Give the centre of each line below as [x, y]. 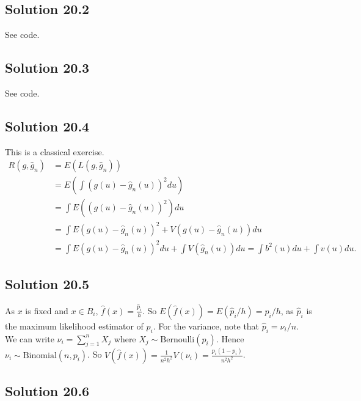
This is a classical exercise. [55, 151]
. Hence [230, 338]
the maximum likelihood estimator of [74, 326]
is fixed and [47, 310]
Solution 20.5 [47, 283]
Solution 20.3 [47, 68]
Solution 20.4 [47, 126]
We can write [30, 338]
